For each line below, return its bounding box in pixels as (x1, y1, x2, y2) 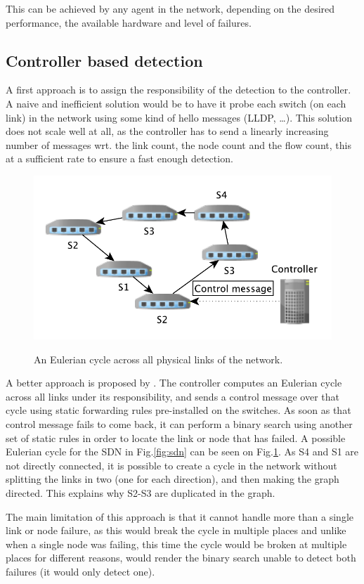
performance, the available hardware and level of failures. (6, 15, 252, 30)
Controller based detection (6, 49, 203, 71)
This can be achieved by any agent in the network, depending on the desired (6, 1, 335, 15)
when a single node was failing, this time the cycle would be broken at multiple (6, 536, 347, 551)
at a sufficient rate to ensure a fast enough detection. (6, 151, 233, 166)
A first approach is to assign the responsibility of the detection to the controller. (6, 82, 351, 97)
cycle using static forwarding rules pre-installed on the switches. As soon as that (6, 403, 351, 417)
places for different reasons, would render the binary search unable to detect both (6, 550, 356, 565)
